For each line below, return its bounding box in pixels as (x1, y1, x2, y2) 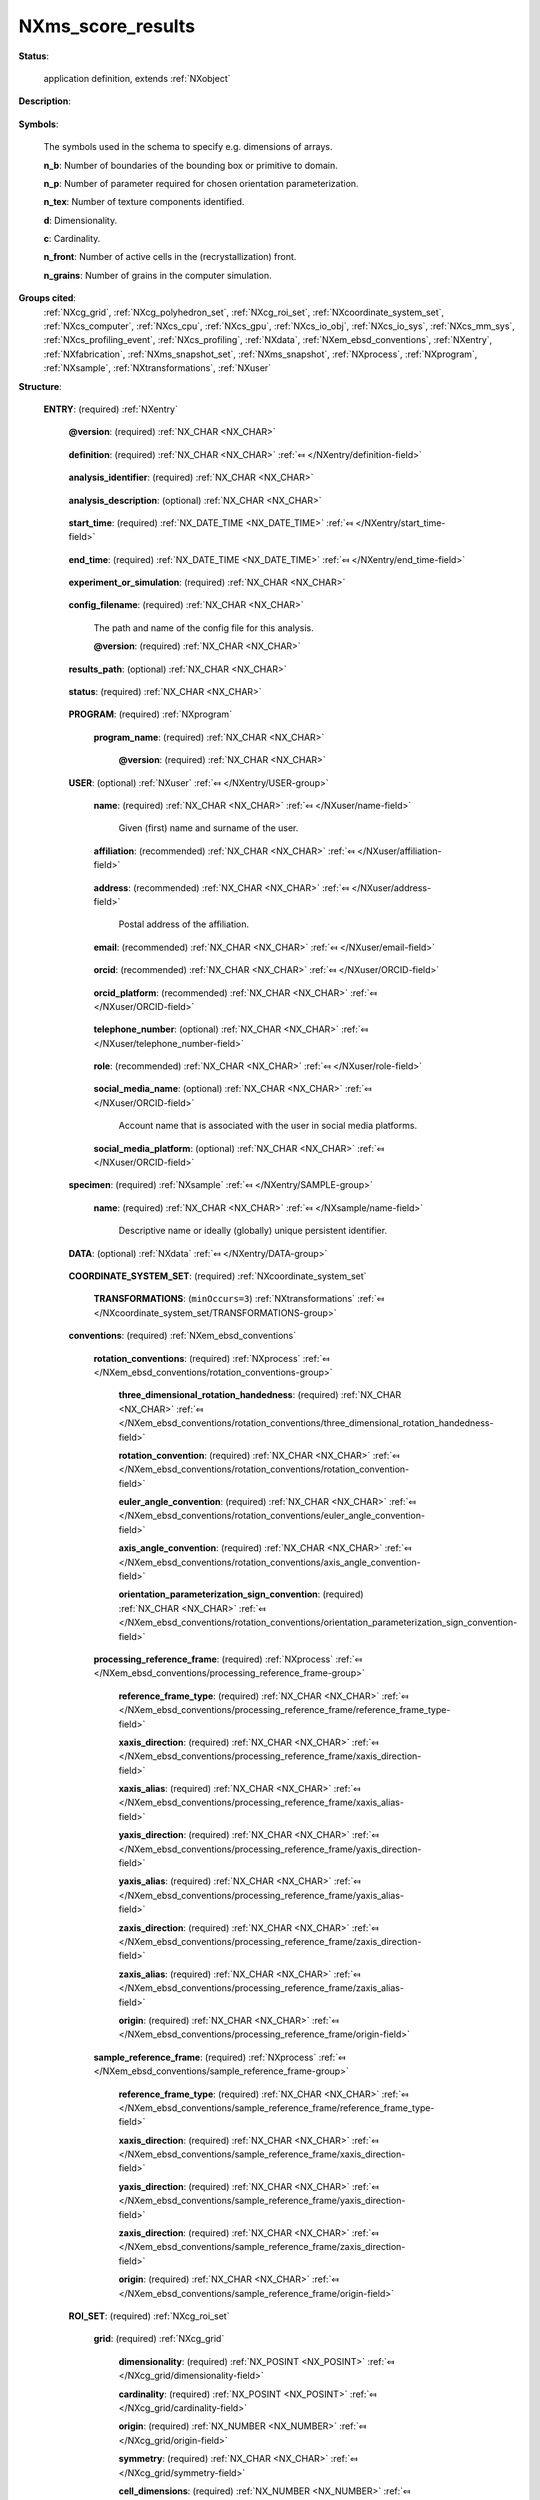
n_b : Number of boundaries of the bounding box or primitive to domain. (43, 159, 339, 171)
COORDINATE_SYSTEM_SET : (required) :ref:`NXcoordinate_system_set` (68, 1270, 367, 1282)
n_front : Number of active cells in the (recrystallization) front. (43, 251, 297, 263)
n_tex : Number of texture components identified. (43, 196, 245, 208)
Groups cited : (18, 292, 77, 304)
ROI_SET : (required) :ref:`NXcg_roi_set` (68, 2310, 230, 2322)
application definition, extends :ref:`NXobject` (43, 72, 231, 84)
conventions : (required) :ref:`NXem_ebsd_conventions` (68, 1330, 297, 1342)
